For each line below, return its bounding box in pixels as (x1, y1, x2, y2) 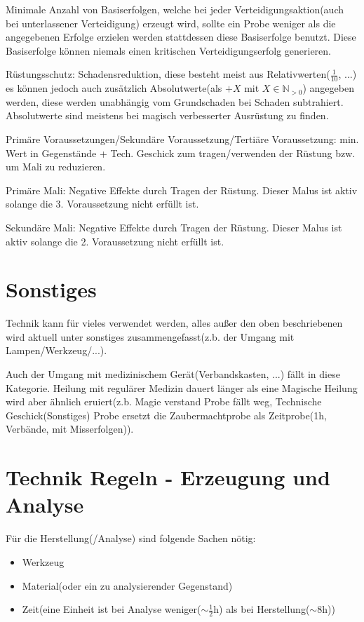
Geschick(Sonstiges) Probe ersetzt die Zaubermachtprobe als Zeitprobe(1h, (6, 407, 327, 422)
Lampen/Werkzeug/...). (6, 343, 107, 358)
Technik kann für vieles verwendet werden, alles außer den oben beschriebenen (6, 316, 343, 330)
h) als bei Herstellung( (213, 602, 310, 616)
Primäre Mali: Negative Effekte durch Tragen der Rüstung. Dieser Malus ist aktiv (6, 182, 358, 197)
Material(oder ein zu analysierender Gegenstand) (22, 578, 233, 593)
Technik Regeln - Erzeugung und (6, 463, 330, 492)
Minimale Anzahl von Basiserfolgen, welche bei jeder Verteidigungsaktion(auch (6, 2, 344, 16)
